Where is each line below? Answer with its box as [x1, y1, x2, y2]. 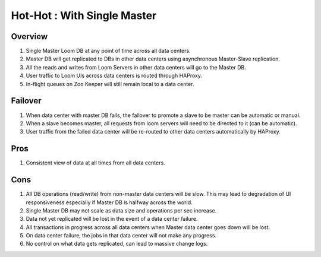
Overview [11, 31, 48, 42]
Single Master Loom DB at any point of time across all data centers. [26, 47, 191, 55]
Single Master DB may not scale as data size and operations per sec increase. [26, 207, 217, 214]
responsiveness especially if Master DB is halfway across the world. [26, 199, 193, 206]
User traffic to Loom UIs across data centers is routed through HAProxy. [26, 72, 202, 80]
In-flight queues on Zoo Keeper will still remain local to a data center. [26, 80, 194, 87]
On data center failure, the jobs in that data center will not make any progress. [26, 232, 217, 239]
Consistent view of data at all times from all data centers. [26, 159, 166, 166]
